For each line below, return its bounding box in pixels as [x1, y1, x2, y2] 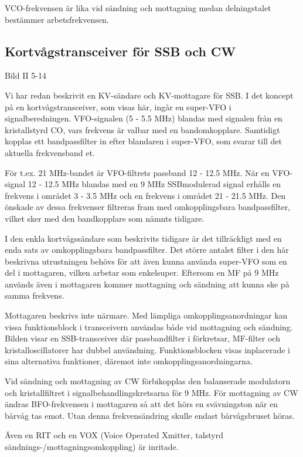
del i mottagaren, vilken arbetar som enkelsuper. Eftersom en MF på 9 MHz [5, 266, 279, 279]
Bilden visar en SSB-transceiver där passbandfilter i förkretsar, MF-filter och [5, 332, 280, 344]
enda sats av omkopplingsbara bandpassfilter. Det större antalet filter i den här [5, 243, 289, 256]
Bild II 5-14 [5, 69, 46, 82]
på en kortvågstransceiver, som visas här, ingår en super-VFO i [5, 100, 231, 113]
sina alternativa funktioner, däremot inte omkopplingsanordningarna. [5, 355, 253, 367]
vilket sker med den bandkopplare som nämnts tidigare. [5, 212, 205, 224]
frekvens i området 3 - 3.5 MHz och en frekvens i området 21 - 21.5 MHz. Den [5, 189, 286, 201]
